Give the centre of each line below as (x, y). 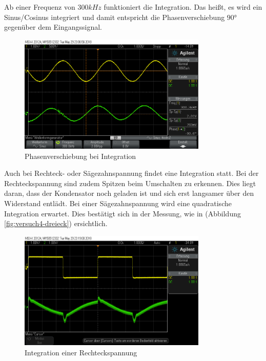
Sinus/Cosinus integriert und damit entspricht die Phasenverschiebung (115, 17)
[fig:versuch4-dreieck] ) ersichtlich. (56, 223)
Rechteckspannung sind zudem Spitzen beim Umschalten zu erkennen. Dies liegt (130, 183)
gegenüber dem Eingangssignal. (53, 27)
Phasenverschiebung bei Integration (80, 156)
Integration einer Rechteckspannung (81, 352)
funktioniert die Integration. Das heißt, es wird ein (183, 7)
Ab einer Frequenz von (40, 7)
